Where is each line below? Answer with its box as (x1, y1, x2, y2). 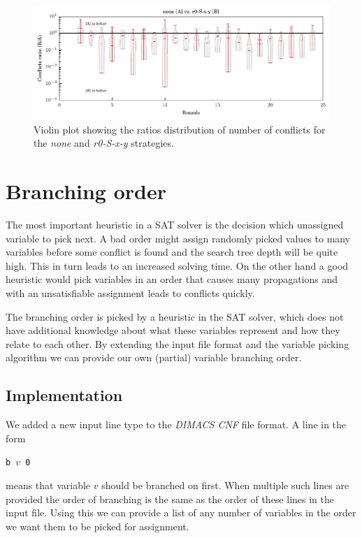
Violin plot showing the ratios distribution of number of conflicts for (34, 122, 326, 136)
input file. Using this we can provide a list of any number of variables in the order (6, 505, 356, 520)
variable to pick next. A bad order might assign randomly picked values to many (6, 231, 351, 245)
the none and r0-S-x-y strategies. (34, 136, 174, 150)
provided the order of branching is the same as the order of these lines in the (6, 491, 334, 506)
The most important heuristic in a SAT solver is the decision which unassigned (6, 217, 344, 231)
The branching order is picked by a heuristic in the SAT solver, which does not (6, 309, 344, 323)
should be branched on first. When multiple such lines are (101, 477, 349, 492)
